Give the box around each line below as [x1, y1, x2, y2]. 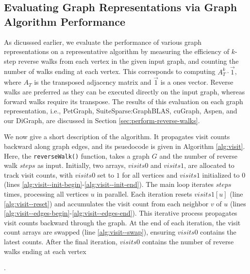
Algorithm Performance [4, 14, 126, 29]
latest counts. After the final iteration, [4, 236, 117, 246]
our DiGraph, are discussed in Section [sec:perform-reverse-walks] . [4, 115, 200, 125]
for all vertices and [122, 169, 178, 180]
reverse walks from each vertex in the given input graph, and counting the [18, 55, 239, 66]
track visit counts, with [4, 169, 73, 180]
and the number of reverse [159, 150, 237, 161]
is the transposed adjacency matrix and [34, 77, 151, 87]
